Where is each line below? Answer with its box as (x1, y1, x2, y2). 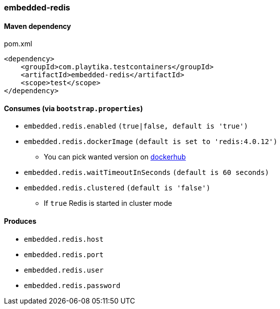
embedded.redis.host (24, 235, 104, 243)
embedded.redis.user (24, 266, 104, 274)
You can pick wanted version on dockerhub (44, 153, 186, 161)
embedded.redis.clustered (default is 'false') (24, 184, 210, 192)
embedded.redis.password (24, 281, 120, 290)
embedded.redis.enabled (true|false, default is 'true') (24, 122, 248, 131)
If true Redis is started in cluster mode (44, 199, 172, 208)
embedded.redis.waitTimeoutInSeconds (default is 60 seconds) (24, 168, 269, 177)
